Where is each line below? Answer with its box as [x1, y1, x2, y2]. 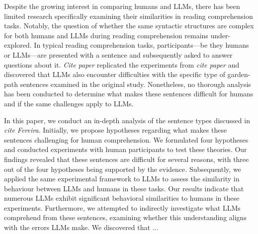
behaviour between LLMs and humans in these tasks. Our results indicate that [4, 183, 244, 193]
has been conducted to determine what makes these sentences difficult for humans [4, 88, 254, 99]
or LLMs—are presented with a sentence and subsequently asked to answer [4, 49, 233, 60]
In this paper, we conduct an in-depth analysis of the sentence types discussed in [4, 115, 250, 125]
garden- [227, 69, 251, 79]
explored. [4, 40, 32, 50]
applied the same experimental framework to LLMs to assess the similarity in [4, 173, 240, 184]
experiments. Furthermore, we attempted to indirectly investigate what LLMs [4, 202, 241, 213]
